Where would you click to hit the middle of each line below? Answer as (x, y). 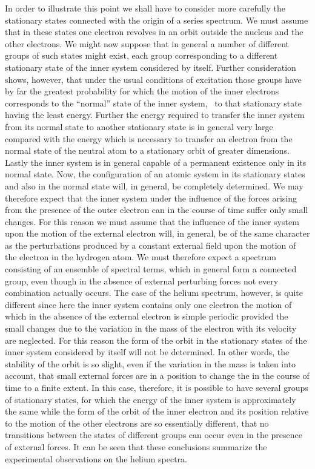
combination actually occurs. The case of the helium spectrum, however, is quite (154, 293)
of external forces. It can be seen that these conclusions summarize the (136, 446)
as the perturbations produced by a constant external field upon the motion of (151, 245)
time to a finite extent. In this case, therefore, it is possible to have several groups (157, 387)
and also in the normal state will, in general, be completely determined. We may (154, 185)
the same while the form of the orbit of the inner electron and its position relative (157, 411)
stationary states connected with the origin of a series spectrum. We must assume (157, 20)
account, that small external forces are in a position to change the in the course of (157, 376)
